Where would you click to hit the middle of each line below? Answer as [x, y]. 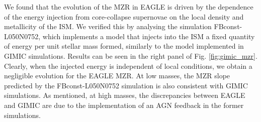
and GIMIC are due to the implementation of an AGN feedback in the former [124, 105]
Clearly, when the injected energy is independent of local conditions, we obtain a [128, 66]
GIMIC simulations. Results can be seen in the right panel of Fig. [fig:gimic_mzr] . [131, 55]
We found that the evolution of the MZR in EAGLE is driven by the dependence [129, 7]
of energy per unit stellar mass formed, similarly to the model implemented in [124, 46]
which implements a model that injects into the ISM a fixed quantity [149, 36]
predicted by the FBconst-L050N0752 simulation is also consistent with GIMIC [126, 85]
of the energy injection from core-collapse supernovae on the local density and [124, 16]
